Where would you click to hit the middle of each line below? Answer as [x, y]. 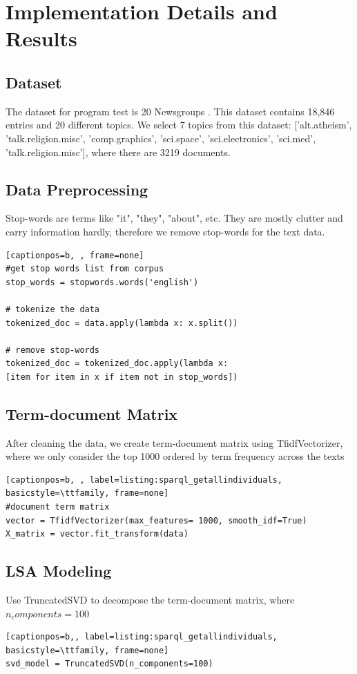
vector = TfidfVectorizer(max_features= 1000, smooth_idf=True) [156, 520]
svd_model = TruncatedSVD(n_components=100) [109, 664]
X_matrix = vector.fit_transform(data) [97, 534]
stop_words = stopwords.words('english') [102, 282]
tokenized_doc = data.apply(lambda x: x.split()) [122, 323]
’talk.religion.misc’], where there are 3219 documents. [118, 152]
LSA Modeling [59, 571]
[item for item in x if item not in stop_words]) [122, 377]
